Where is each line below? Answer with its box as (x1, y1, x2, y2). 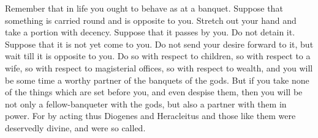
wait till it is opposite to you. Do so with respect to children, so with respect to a (5, 49, 311, 62)
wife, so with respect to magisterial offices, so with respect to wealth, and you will (5, 61, 313, 74)
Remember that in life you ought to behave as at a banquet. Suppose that (5, 2, 283, 14)
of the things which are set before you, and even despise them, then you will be (5, 85, 303, 98)
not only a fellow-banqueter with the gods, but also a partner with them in (5, 97, 287, 110)
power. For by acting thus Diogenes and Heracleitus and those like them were (5, 109, 296, 122)
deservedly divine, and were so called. (5, 121, 146, 134)
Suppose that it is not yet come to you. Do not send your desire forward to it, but (5, 37, 314, 50)
